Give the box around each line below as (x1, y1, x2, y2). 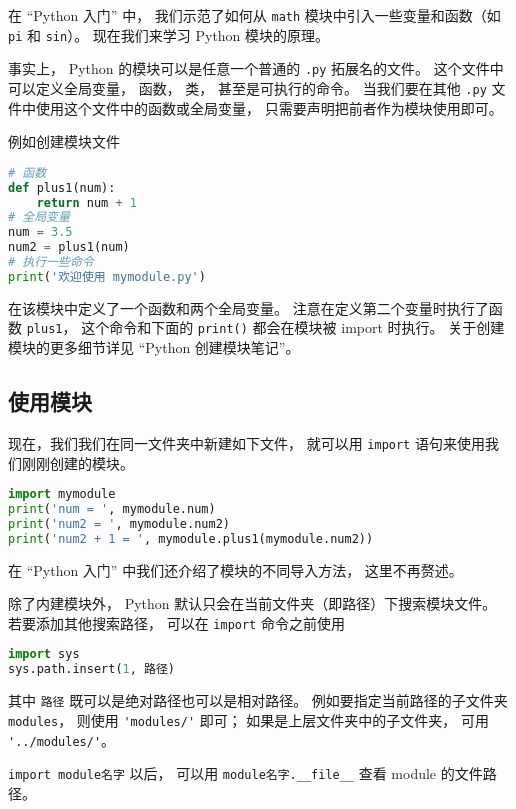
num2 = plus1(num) (8, 240, 130, 255)
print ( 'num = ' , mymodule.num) (8, 501, 216, 516)
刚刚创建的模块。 (21, 452, 134, 473)
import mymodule (8, 487, 116, 502)
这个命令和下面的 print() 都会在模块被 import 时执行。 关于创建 (81, 317, 505, 338)
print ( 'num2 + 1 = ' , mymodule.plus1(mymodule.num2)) (8, 531, 374, 546)
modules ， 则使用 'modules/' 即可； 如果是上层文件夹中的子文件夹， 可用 (8, 709, 490, 730)
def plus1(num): (8, 180, 116, 195)
